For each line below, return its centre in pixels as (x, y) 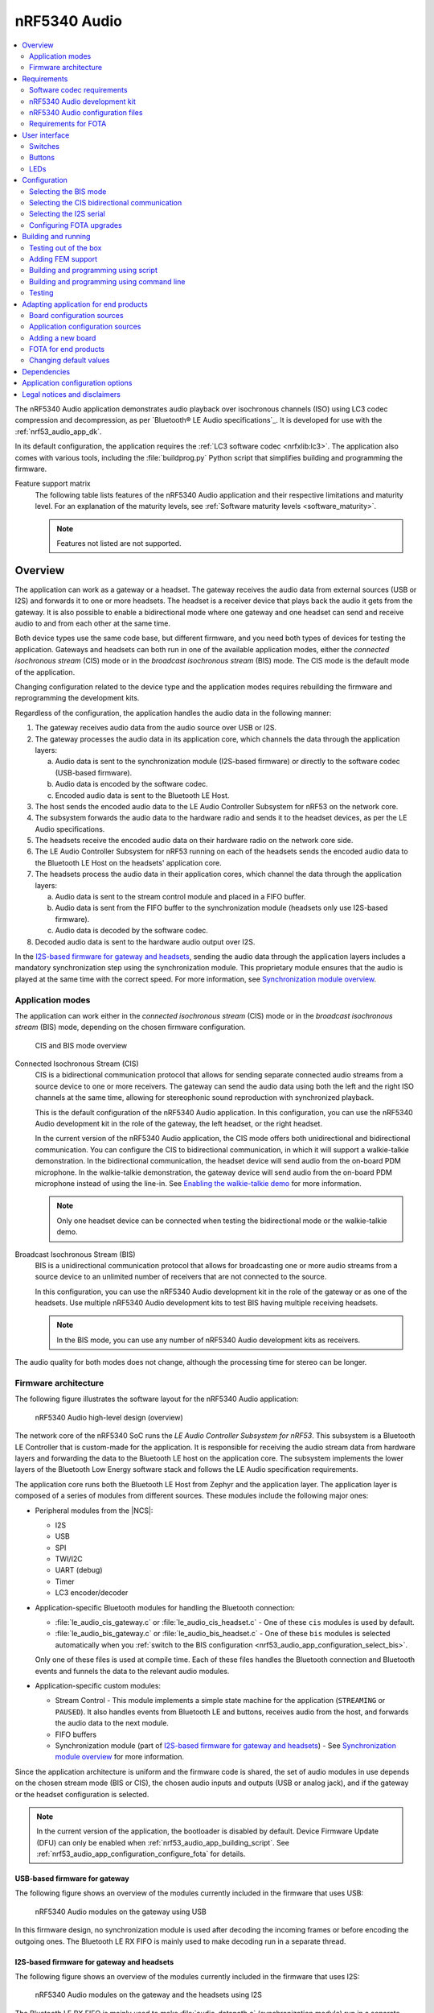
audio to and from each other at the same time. (93, 623)
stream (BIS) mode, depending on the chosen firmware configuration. (130, 1027)
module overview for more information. (120, 1757)
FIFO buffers (76, 1734)
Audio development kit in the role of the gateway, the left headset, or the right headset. (179, 1124)
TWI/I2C (69, 1559)
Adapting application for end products (85, 304)
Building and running (56, 237)
